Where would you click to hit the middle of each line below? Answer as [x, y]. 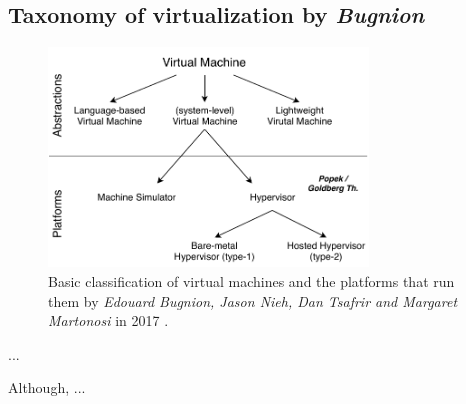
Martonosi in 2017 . [108, 320]
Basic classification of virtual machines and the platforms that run [251, 281]
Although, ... [47, 387]
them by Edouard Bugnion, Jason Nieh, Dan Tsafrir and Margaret [253, 300]
